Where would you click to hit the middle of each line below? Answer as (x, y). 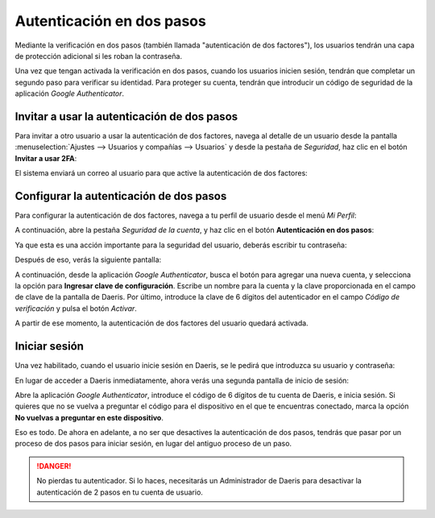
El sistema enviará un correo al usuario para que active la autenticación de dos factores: (161, 173)
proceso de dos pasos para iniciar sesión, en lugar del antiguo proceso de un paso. (153, 444)
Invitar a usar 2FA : (46, 158)
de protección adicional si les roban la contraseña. (99, 56)
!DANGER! (54, 466)
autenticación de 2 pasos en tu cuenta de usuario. (120, 492)
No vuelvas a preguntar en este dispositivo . (89, 417)
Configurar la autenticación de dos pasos (121, 196)
